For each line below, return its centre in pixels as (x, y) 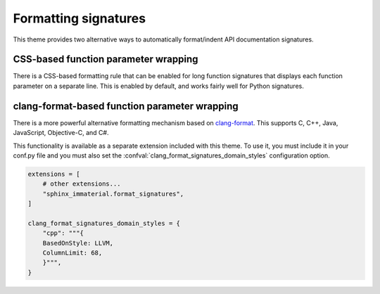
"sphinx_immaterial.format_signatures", (113, 194)
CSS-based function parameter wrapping (106, 59)
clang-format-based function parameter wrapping (126, 106)
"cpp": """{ (63, 233)
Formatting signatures (80, 18)
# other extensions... (82, 184)
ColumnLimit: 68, (72, 253)
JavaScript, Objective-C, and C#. (61, 133)
